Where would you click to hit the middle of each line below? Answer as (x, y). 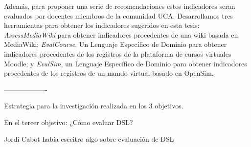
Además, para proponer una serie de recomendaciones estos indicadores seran (120, 6)
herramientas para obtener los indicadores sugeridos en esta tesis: (102, 25)
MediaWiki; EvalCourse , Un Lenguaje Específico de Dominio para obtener (115, 44)
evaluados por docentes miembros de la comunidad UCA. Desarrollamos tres (118, 15)
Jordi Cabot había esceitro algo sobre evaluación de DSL (89, 138)
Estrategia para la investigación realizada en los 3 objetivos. (94, 106)
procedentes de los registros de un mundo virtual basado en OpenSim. (109, 73)
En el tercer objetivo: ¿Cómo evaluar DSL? (68, 122)
